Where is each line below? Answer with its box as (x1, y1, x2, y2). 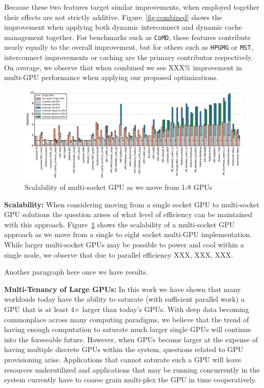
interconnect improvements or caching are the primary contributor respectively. (4, 52, 253, 63)
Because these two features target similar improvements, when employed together (4, 2, 260, 12)
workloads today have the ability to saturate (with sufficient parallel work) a (4, 294, 245, 304)
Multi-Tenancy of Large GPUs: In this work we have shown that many (4, 283, 241, 294)
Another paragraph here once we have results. (4, 266, 148, 277)
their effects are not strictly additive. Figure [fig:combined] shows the (4, 11, 222, 22)
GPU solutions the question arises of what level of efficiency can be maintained (4, 209, 253, 220)
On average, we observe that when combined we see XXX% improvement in (4, 62, 242, 72)
